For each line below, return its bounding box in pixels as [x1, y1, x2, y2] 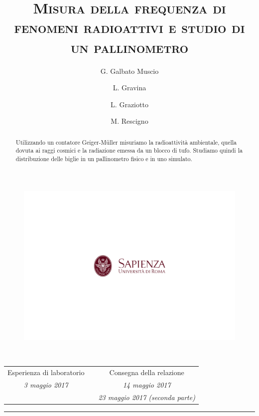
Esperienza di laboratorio [7, 367, 85, 377]
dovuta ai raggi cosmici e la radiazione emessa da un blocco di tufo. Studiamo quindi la [15, 146, 243, 155]
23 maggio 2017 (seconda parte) [98, 392, 195, 402]
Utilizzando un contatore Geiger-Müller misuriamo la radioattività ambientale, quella [15, 138, 237, 146]
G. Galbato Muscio [100, 65, 159, 76]
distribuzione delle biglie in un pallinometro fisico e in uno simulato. [15, 154, 192, 163]
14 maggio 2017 [123, 379, 171, 390]
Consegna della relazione [109, 367, 184, 377]
